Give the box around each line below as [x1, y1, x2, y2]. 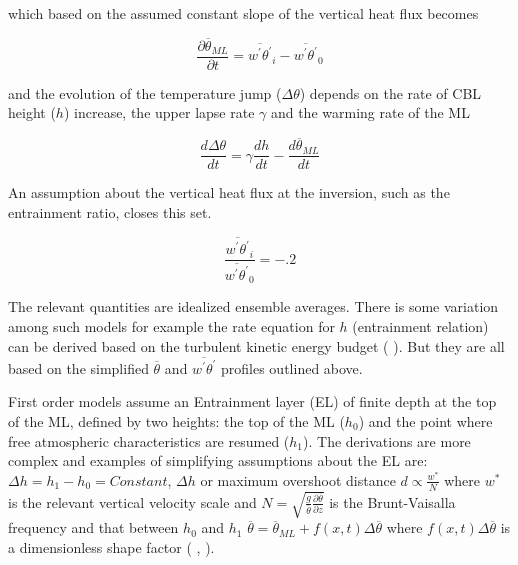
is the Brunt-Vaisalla [329, 491, 456, 512]
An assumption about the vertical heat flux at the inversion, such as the [8, 182, 450, 203]
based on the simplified [8, 357, 149, 378]
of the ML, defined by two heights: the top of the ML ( [8, 411, 345, 432]
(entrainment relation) [352, 315, 489, 336]
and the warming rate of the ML [270, 102, 470, 123]
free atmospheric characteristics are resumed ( [8, 430, 290, 451]
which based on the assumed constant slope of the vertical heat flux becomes [8, 3, 479, 23]
